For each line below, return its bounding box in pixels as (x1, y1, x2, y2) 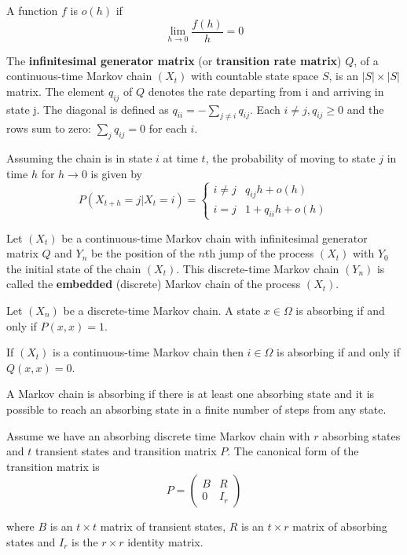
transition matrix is (6, 458, 100, 474)
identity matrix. (127, 533, 203, 550)
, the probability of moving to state (205, 150, 376, 166)
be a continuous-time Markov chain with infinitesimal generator (61, 229, 368, 246)
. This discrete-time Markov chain (176, 260, 339, 276)
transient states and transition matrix (35, 443, 217, 459)
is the (71, 533, 98, 550)
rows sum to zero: (6, 120, 91, 137)
